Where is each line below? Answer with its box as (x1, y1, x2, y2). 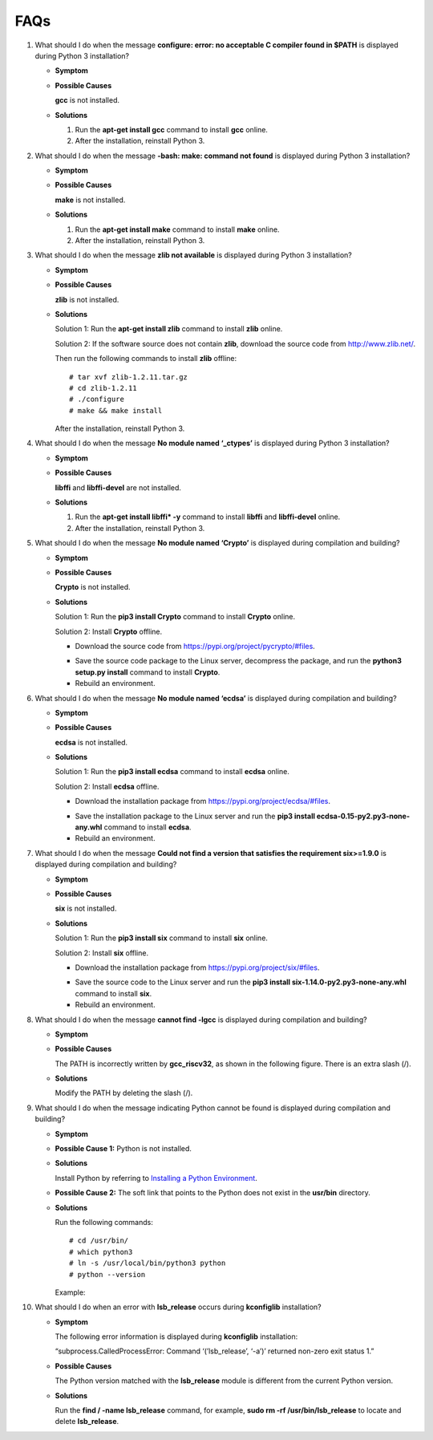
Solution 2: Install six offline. (55, 947, 148, 958)
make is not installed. (55, 195, 126, 205)
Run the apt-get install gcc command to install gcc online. (75, 124, 269, 134)
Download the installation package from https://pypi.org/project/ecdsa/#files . (75, 797, 331, 806)
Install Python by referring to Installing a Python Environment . (55, 1173, 258, 1182)
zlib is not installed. (55, 294, 119, 304)
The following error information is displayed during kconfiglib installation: (55, 1332, 298, 1341)
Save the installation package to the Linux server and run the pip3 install (75, 811, 316, 821)
